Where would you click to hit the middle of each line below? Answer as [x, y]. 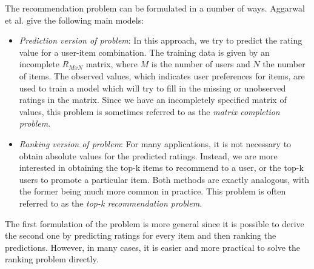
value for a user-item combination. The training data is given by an [144, 52]
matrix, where [112, 64]
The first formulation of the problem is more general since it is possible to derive [155, 223]
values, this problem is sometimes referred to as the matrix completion [149, 111]
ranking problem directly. [52, 259]
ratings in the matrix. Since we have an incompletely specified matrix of [153, 100]
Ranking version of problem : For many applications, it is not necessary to [155, 143]
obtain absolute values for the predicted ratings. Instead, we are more [148, 155]
